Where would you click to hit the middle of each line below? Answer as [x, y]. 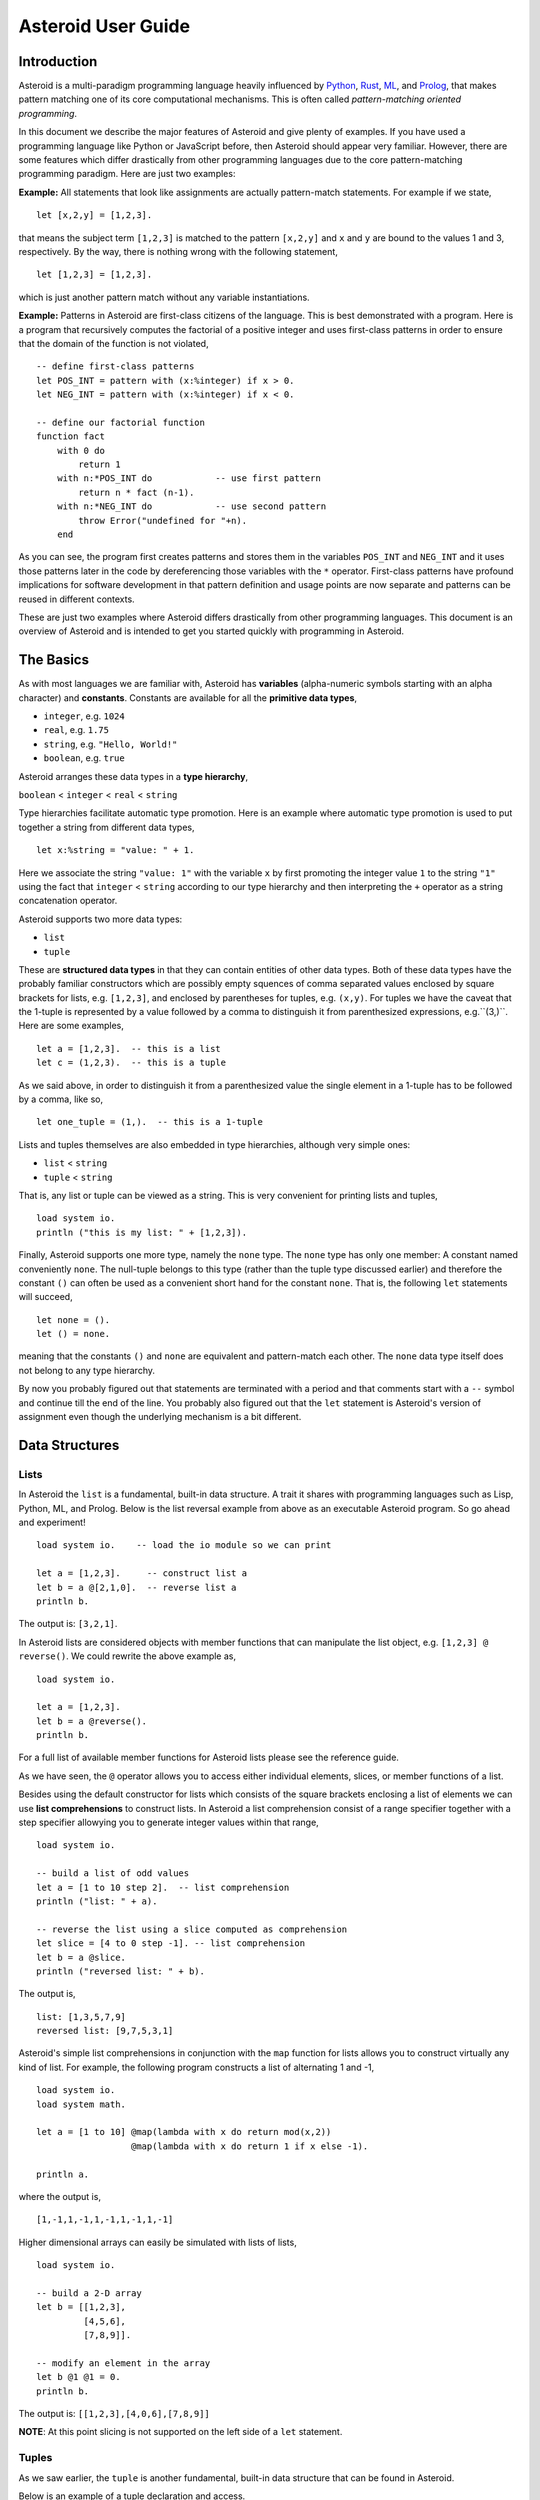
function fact [70, 436]
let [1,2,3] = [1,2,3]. [94, 274]
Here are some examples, [71, 1026]
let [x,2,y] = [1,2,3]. [94, 215]
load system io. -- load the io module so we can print [184, 1545]
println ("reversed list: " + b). [120, 1971]
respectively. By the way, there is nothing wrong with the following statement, [178, 251]
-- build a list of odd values [113, 1873]
